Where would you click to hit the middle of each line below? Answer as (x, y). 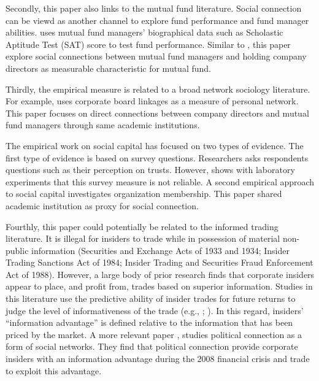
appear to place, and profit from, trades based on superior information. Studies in (159, 286)
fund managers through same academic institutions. (103, 125)
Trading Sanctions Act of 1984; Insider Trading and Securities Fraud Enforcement (159, 262)
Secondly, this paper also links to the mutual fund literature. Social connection (154, 8)
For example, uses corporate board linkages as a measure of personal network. (152, 101)
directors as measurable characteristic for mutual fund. (108, 68)
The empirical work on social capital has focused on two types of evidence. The (155, 145)
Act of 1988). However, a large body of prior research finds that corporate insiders (160, 274)
